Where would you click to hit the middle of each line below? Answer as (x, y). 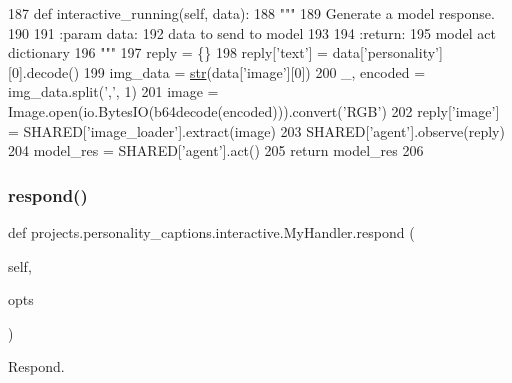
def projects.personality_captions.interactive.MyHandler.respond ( (211, 231)
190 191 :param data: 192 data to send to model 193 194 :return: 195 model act (252, 32)
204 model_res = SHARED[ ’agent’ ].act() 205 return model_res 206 (216, 150)
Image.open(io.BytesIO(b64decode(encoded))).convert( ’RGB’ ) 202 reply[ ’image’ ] (254, 110)
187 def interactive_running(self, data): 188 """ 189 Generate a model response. (251, 13)
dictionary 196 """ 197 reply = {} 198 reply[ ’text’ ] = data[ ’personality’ (223, 52)
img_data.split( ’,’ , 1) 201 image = (113, 91)
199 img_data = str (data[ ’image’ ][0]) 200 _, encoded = (254, 71)
